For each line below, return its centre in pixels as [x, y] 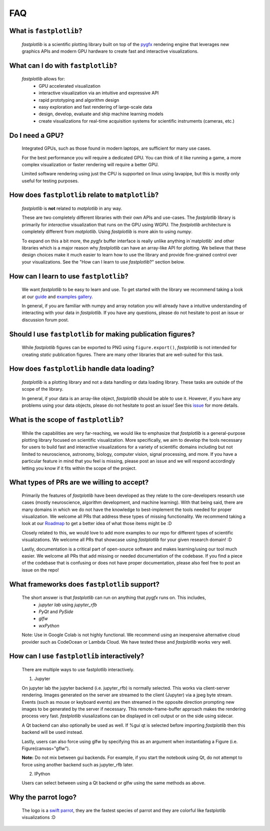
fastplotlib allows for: [43, 79]
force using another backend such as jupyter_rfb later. [78, 764]
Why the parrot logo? [43, 797]
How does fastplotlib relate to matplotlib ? [84, 195]
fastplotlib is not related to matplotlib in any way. [72, 208]
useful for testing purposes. [50, 181]
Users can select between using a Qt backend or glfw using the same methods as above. [114, 783]
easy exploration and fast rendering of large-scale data [95, 107]
